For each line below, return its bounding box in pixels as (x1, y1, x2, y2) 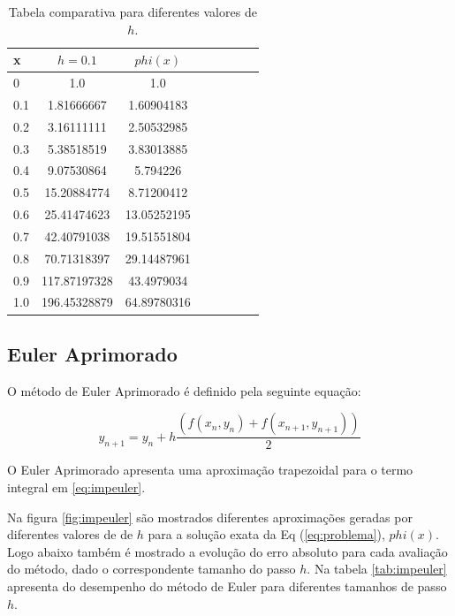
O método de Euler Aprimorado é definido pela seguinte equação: (7, 381, 361, 399)
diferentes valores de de (7, 525, 133, 544)
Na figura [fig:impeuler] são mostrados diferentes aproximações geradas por (7, 507, 413, 526)
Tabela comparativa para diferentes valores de (8, 3, 257, 20)
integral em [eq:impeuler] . (7, 477, 146, 496)
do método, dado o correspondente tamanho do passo (7, 559, 296, 578)
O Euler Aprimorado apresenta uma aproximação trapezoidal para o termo (7, 460, 413, 479)
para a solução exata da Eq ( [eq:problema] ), (148, 525, 385, 544)
